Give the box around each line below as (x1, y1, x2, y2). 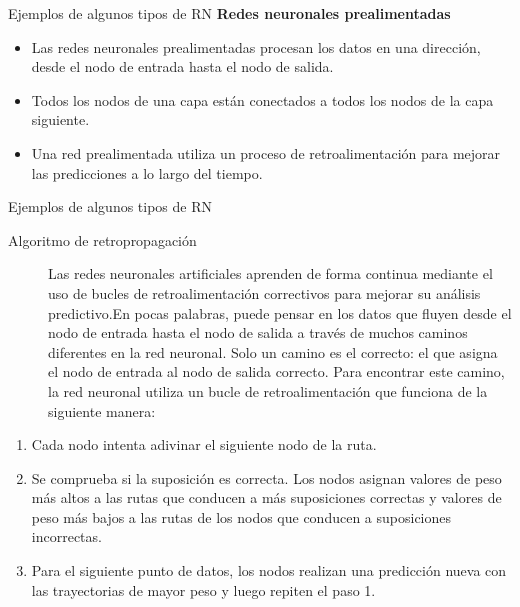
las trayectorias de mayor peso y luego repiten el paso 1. (31, 579, 376, 600)
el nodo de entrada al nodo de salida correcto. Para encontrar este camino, (48, 361, 505, 382)
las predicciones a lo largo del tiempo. (31, 162, 263, 183)
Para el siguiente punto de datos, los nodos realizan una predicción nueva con (31, 560, 507, 581)
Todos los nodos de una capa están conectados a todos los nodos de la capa (31, 89, 494, 110)
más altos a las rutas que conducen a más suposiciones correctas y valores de (31, 487, 502, 508)
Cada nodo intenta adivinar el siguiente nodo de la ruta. (31, 434, 377, 455)
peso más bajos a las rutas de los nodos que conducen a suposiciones (31, 506, 452, 527)
